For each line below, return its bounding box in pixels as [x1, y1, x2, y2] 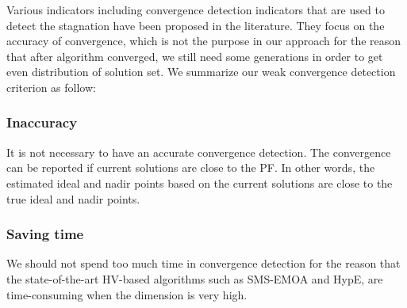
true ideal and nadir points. [6, 190, 140, 207]
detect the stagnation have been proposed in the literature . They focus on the [6, 17, 385, 33]
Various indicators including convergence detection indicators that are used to [6, 2, 385, 17]
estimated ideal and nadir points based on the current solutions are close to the [6, 174, 393, 191]
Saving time [6, 224, 84, 244]
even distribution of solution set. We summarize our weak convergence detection [6, 63, 396, 80]
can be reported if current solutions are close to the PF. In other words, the [6, 159, 375, 176]
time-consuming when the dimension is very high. [6, 286, 248, 302]
